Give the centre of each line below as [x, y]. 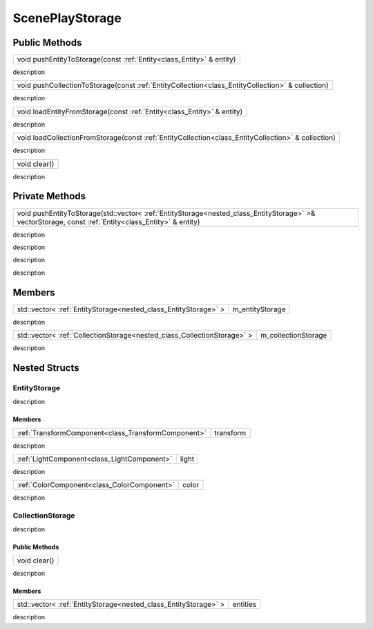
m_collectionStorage [294, 335]
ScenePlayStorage [67, 18]
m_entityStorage [259, 309]
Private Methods [49, 196]
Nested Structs [46, 368]
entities [245, 604]
